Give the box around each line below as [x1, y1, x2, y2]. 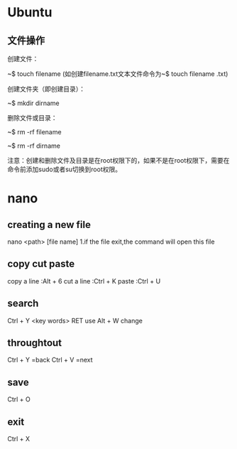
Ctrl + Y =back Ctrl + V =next [7, 356, 94, 364]
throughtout [7, 337, 62, 349]
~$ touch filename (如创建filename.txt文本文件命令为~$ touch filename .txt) [7, 70, 228, 78]
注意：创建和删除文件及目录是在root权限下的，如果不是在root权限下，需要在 [7, 156, 230, 164]
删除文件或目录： [7, 114, 57, 121]
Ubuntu [7, 4, 53, 21]
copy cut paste [7, 258, 75, 270]
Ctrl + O [7, 395, 31, 404]
